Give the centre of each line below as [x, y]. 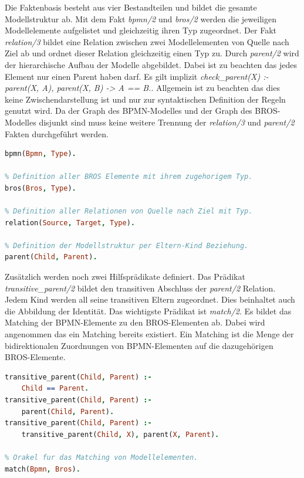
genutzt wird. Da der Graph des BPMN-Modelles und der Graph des [129, 111]
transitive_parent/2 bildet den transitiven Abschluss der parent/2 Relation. [140, 288]
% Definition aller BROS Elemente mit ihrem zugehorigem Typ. [129, 177]
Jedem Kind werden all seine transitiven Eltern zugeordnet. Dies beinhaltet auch [150, 299]
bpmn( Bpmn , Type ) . [40, 154]
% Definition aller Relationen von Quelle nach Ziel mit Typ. [129, 211]
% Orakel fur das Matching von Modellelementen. [102, 457]
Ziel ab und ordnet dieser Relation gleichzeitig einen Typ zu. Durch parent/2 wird [152, 53]
